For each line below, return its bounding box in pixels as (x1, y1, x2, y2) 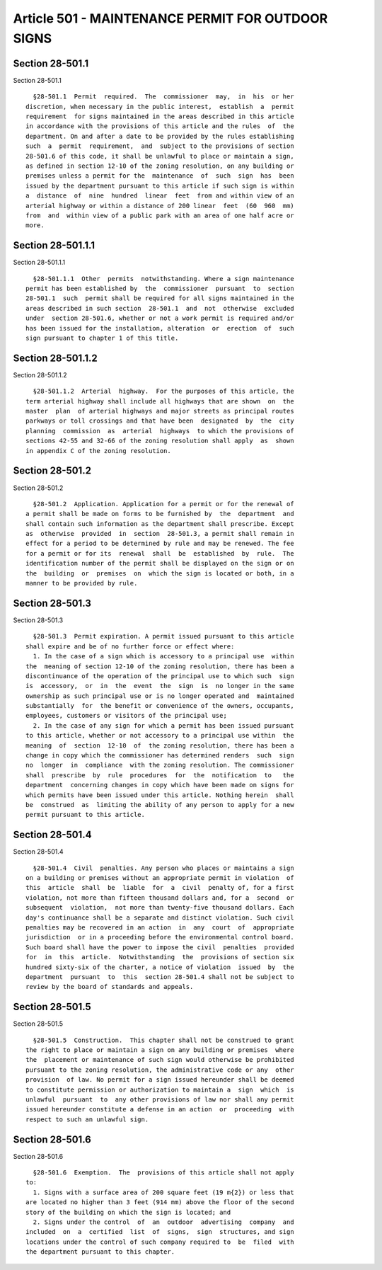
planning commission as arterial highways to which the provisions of (25, 427, 294, 435)
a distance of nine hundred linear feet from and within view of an (25, 192, 294, 200)
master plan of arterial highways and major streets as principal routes (25, 407, 294, 416)
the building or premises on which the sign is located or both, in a (25, 569, 294, 577)
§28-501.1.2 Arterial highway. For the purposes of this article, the (33, 387, 294, 396)
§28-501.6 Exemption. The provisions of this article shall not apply (33, 1169, 294, 1177)
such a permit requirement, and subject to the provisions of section (25, 142, 294, 150)
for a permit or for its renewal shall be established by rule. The (25, 549, 294, 557)
